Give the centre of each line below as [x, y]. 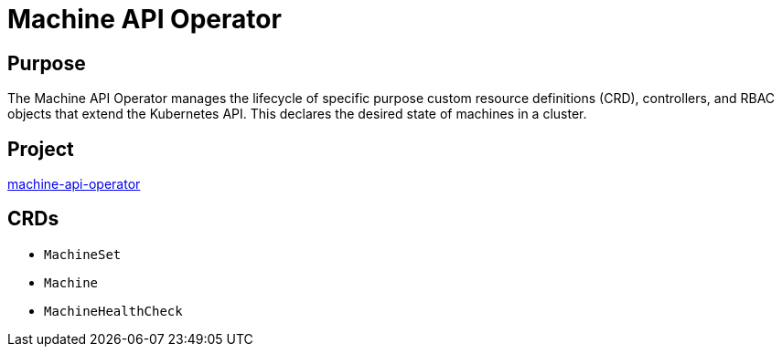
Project [41, 149]
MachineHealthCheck [113, 311]
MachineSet [83, 254]
